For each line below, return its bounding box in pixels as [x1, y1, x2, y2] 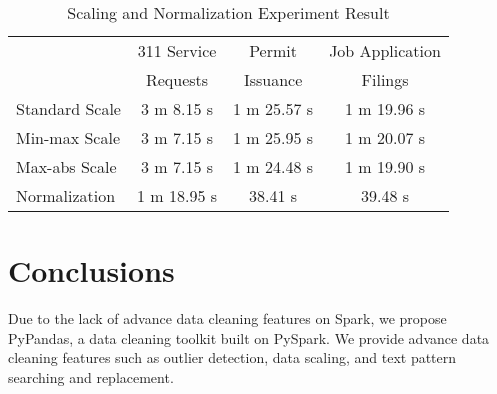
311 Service [137, 39, 217, 62]
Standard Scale [16, 97, 121, 120]
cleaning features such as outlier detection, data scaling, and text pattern [8, 347, 457, 368]
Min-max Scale [16, 126, 121, 149]
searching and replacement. [8, 366, 174, 387]
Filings [361, 68, 409, 91]
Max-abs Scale [16, 155, 117, 178]
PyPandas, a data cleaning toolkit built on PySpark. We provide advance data [8, 327, 490, 348]
